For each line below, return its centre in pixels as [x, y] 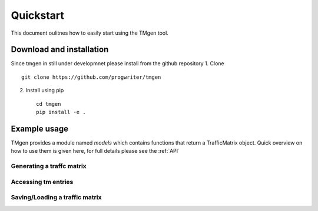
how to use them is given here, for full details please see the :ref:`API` [95, 151]
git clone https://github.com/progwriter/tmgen [91, 77]
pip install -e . [61, 112]
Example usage [40, 128]
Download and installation [60, 50]
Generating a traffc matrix [49, 166]
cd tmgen [49, 104]
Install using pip [45, 91]
